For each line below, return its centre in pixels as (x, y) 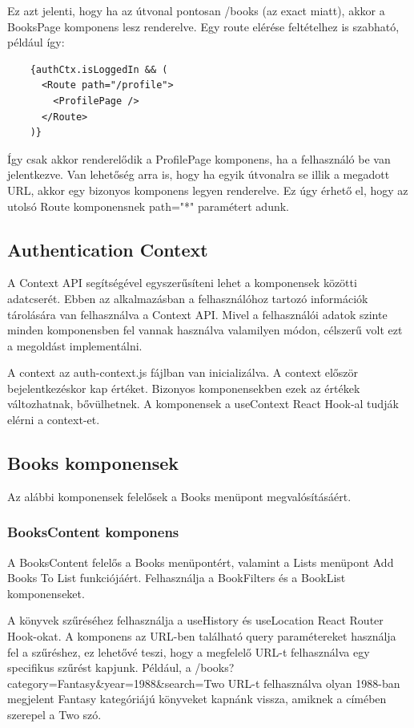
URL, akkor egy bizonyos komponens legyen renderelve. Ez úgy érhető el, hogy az (208, 190)
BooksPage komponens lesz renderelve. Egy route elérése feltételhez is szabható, (203, 26)
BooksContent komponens (93, 532)
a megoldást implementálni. (75, 345)
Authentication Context (108, 249)
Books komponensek (93, 463)
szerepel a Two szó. (54, 715)
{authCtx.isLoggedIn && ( (99, 69)
